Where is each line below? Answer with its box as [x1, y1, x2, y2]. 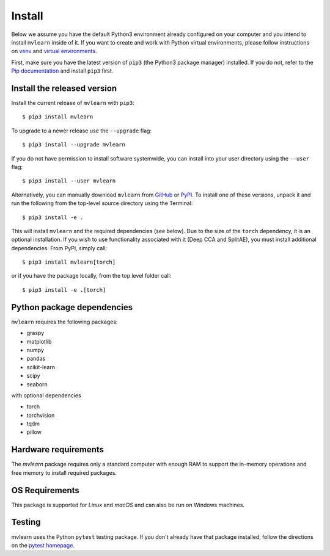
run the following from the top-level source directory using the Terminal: [11, 200, 193, 207]
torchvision [26, 411, 55, 419]
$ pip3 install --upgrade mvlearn [22, 141, 125, 148]
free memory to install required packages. [11, 469, 117, 476]
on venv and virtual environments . [11, 48, 97, 55]
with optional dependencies [11, 391, 82, 399]
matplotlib [26, 338, 52, 345]
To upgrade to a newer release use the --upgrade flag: [11, 127, 152, 134]
